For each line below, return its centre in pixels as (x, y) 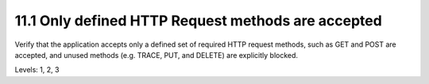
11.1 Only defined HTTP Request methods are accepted (199, 21)
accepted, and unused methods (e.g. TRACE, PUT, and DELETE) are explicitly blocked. (156, 55)
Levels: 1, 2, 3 (37, 70)
